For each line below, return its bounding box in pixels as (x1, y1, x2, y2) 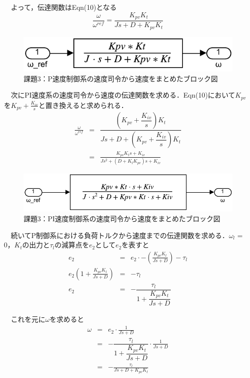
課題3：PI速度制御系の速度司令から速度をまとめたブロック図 (24, 213, 220, 224)
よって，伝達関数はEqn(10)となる (10, 2, 117, 12)
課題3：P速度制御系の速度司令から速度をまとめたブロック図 (24, 73, 218, 83)
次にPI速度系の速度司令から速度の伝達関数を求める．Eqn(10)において (10, 90, 235, 100)
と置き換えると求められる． (38, 100, 128, 110)
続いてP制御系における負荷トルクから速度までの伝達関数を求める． (10, 230, 229, 240)
